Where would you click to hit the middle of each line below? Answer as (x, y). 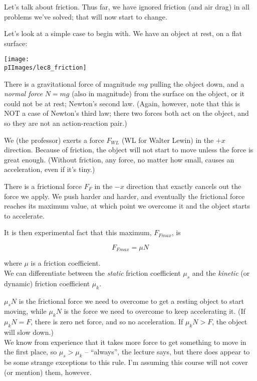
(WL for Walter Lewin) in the (168, 140)
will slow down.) (29, 332)
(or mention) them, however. (48, 372)
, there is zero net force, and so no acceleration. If (107, 322)
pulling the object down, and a (197, 83)
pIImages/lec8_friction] (45, 68)
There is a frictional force (43, 186)
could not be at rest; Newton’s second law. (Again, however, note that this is (122, 103)
